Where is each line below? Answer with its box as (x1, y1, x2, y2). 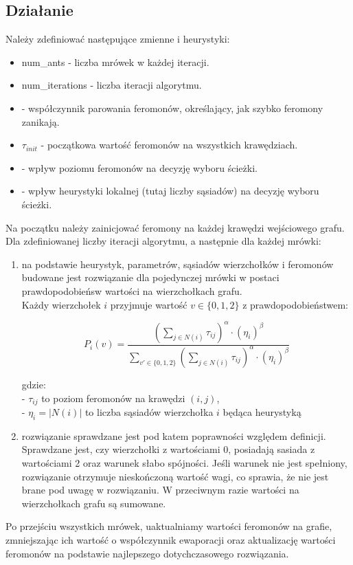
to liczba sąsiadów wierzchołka (84, 405, 214, 419)
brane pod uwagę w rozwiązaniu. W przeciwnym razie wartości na (21, 483, 299, 497)
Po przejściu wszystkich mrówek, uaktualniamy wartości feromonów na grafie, (5, 519, 332, 533)
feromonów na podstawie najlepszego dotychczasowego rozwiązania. (5, 546, 289, 560)
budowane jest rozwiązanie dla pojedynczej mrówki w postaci (21, 270, 280, 285)
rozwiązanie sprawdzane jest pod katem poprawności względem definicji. (21, 428, 326, 443)
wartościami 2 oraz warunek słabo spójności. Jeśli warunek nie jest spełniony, (21, 456, 348, 470)
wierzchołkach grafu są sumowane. (21, 496, 166, 510)
